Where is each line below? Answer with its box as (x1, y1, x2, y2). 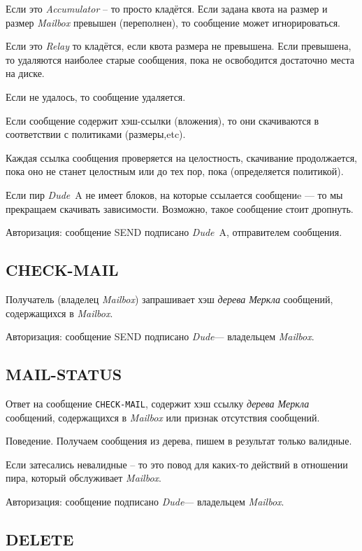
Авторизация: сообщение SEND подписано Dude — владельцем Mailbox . (6, 329, 314, 344)
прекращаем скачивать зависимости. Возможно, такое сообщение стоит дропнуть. (6, 201, 354, 216)
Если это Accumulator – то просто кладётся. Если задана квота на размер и (6, 1, 328, 15)
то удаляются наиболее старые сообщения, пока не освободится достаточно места (6, 52, 355, 67)
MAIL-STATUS (6, 363, 122, 385)
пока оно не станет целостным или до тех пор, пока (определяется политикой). (6, 164, 344, 179)
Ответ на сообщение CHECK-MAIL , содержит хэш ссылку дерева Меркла (6, 396, 310, 410)
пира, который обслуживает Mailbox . (6, 470, 161, 485)
